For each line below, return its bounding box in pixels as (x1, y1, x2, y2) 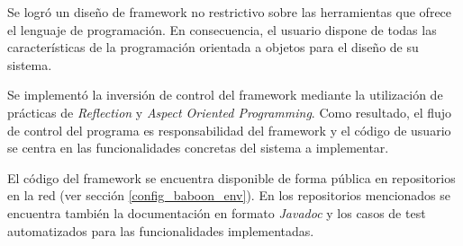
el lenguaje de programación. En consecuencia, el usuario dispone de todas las (7, 20, 437, 39)
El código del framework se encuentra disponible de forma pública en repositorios (7, 168, 456, 187)
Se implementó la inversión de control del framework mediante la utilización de (7, 85, 443, 104)
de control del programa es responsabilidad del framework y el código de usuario (7, 120, 451, 139)
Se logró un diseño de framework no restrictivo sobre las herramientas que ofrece (7, 3, 452, 21)
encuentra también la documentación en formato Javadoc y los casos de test (7, 203, 426, 222)
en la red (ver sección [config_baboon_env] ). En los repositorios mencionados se (7, 186, 450, 205)
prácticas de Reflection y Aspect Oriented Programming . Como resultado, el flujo (7, 102, 452, 121)
